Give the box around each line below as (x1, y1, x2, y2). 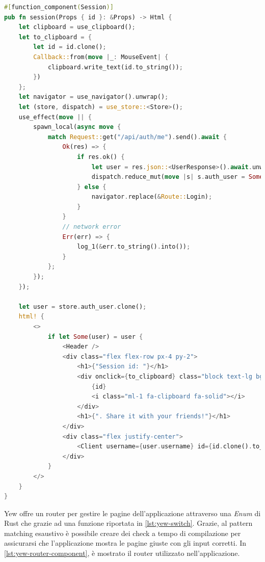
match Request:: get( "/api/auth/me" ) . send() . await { (47, 133, 227, 141)
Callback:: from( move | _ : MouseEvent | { (33, 53, 169, 61)
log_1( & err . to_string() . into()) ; (77, 243, 191, 251)
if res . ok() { (77, 153, 125, 160)
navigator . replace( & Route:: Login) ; (91, 193, 213, 201)
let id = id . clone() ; (33, 43, 107, 51)
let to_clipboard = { (18, 33, 92, 41)
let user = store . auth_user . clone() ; (18, 303, 147, 310)
